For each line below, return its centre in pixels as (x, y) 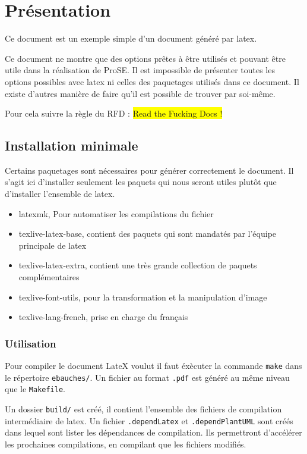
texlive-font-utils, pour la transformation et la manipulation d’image (143, 297)
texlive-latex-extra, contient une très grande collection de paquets (138, 265)
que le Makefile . (35, 389)
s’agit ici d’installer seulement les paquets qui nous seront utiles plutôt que (141, 182)
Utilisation (31, 343)
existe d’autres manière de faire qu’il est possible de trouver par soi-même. (140, 93)
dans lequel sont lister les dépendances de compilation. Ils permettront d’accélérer (153, 432)
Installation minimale (72, 145)
